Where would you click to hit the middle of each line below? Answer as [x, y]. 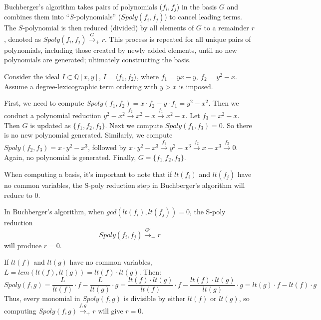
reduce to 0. [22, 195]
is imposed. [196, 86]
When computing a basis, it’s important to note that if [88, 174]
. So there [237, 125]
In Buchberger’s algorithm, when [54, 212]
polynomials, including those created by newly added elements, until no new [121, 50]
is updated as [50, 125]
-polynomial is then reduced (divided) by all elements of [108, 28]
